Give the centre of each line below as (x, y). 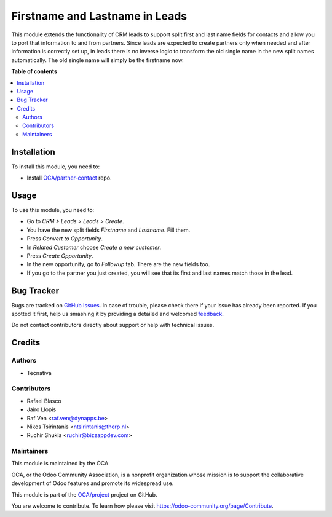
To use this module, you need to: (53, 210)
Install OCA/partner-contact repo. (69, 178)
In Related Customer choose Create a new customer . (94, 247)
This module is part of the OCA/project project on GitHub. (84, 494)
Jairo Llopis (41, 409)
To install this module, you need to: (56, 167)
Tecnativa (39, 373)
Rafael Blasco (44, 401)
